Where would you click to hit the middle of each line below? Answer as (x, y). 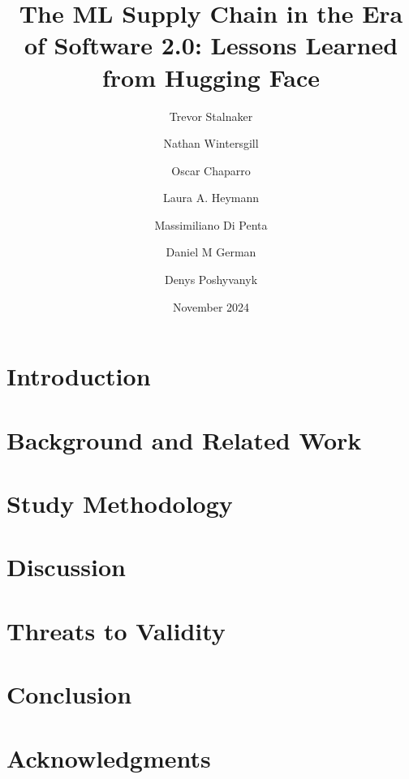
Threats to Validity (116, 630)
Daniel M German (211, 252)
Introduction (79, 376)
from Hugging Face (211, 77)
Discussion (66, 567)
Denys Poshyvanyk (211, 280)
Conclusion (69, 694)
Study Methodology (120, 503)
